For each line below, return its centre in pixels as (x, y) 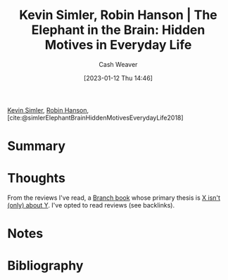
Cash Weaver (118, 64)
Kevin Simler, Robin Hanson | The (118, 15)
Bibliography (45, 266)
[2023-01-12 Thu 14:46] (118, 78)
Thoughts (36, 178)
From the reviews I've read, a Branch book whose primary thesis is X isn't (114, 198)
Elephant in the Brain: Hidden (118, 30)
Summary (36, 146)
